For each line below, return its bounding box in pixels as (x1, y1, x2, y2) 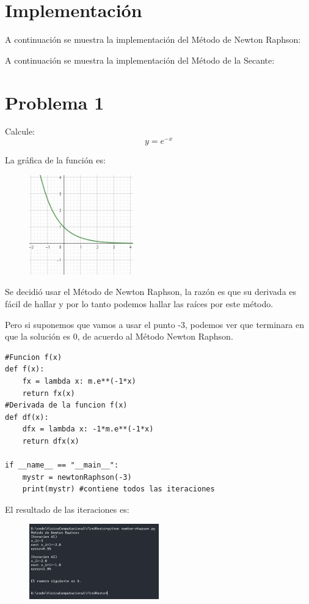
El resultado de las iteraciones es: (5, 502, 129, 515)
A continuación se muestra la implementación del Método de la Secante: (5, 53, 275, 66)
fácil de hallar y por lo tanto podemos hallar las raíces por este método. (5, 297, 274, 310)
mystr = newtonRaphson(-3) (22, 472, 132, 482)
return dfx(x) (22, 436, 79, 446)
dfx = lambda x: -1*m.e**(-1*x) (22, 425, 154, 434)
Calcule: (5, 125, 35, 138)
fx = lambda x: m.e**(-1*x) (22, 376, 136, 386)
